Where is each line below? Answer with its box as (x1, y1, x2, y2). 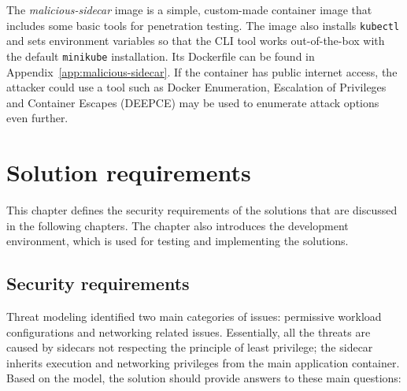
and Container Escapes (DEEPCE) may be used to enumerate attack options (6, 94, 379, 110)
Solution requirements (6, 156, 251, 188)
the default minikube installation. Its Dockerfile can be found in (6, 47, 315, 64)
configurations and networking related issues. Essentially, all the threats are (6, 323, 371, 340)
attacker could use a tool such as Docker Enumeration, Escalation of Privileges (6, 79, 387, 95)
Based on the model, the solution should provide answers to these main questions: (6, 370, 401, 386)
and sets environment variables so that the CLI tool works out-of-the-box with (6, 32, 385, 49)
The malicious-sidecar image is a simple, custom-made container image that (6, 2, 372, 17)
